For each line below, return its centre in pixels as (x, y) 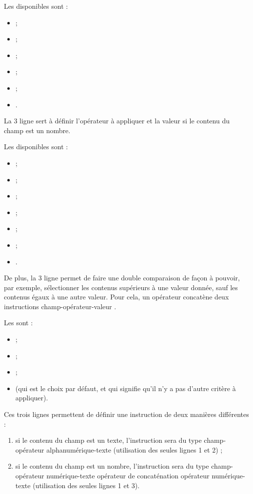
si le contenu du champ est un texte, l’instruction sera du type (108, 440)
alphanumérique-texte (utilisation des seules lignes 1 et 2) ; (135, 449)
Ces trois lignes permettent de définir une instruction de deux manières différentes (126, 414)
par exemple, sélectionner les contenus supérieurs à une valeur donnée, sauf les (121, 287)
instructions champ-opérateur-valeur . (60, 306)
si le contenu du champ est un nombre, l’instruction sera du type (112, 466)
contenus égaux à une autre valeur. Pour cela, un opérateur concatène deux (117, 297)
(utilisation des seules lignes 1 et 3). (86, 485)
